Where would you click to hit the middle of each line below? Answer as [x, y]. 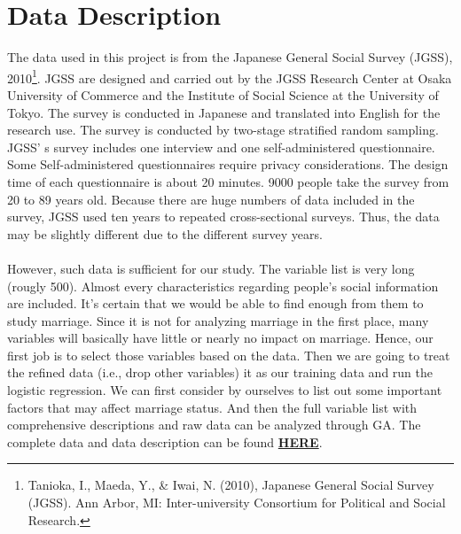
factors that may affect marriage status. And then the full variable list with [212, 407]
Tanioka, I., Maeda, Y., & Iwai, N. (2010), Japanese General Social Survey [231, 485]
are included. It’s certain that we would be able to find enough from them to [215, 303]
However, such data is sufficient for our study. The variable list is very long [211, 268]
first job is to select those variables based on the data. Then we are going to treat [229, 355]
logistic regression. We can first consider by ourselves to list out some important [225, 390]
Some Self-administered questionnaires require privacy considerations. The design [228, 164]
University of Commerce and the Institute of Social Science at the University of [223, 94]
